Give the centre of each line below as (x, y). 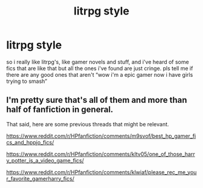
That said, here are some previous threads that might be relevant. (88, 124)
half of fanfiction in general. (60, 110)
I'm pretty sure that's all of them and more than (97, 100)
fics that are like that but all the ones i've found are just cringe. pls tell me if (100, 68)
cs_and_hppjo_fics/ (30, 142)
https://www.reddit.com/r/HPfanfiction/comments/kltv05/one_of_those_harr (101, 154)
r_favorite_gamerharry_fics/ (40, 178)
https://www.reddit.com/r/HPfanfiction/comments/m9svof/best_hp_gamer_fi (101, 136)
